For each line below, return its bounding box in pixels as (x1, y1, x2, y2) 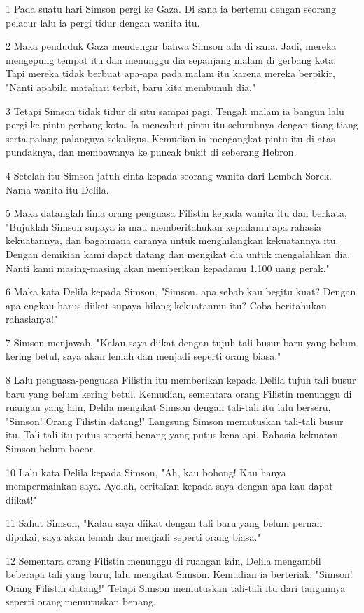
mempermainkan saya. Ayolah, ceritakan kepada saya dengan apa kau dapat (6, 478, 333, 493)
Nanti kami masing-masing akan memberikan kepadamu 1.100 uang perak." (6, 260, 330, 275)
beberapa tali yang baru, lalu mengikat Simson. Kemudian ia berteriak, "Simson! (6, 567, 353, 581)
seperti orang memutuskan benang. (6, 594, 156, 609)
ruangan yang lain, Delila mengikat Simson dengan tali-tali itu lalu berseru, (6, 400, 331, 415)
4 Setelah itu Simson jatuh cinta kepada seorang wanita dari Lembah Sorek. (6, 168, 332, 182)
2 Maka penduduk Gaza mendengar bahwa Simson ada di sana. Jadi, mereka (6, 39, 337, 53)
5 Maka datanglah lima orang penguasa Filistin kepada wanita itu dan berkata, (6, 206, 347, 220)
